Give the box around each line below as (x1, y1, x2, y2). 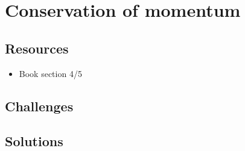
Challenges (5, 96, 74, 115)
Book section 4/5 (19, 67, 82, 79)
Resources (5, 39, 69, 57)
